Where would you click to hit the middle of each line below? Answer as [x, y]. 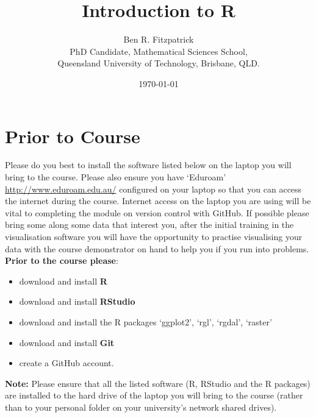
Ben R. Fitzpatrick [159, 39]
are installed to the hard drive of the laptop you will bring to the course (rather [154, 395]
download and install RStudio [77, 301]
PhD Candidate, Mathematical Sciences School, [159, 51]
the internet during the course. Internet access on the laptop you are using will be [158, 201]
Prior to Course [73, 136]
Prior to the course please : [62, 260]
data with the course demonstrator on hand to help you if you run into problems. [157, 248]
